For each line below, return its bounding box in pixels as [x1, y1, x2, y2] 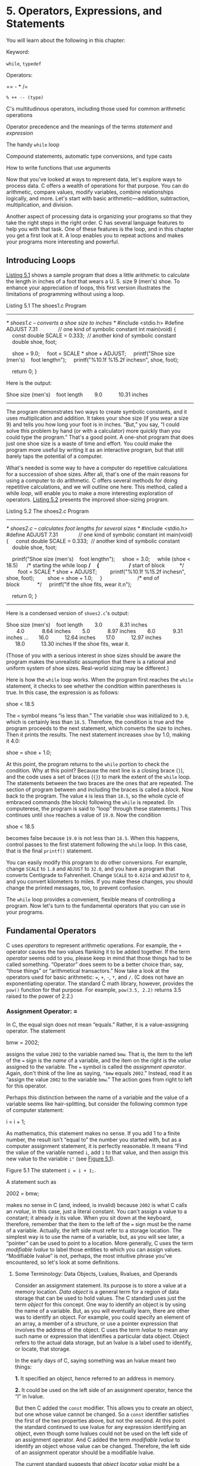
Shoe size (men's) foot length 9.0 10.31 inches [6, 390, 149, 398]
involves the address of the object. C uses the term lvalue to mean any [14, 1326, 189, 1333]
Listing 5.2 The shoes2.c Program [6, 507, 89, 515]
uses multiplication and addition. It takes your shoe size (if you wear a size [6, 414, 189, 422]
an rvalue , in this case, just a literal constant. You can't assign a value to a [6, 1208, 187, 1215]
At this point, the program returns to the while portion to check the [6, 761, 170, 768]
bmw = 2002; [6, 1039, 40, 1046]
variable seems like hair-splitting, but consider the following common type [6, 1100, 188, 1107]
